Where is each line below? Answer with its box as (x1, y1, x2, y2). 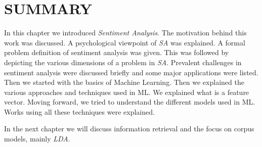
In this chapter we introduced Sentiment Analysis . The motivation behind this (4, 27, 247, 38)
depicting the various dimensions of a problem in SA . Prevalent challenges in (4, 57, 242, 67)
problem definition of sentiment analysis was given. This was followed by (4, 47, 229, 58)
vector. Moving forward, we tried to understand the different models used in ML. (4, 96, 255, 107)
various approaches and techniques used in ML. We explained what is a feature (4, 86, 249, 97)
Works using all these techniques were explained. (4, 106, 155, 117)
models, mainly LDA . (4, 133, 70, 144)
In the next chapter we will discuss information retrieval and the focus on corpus (4, 123, 254, 134)
